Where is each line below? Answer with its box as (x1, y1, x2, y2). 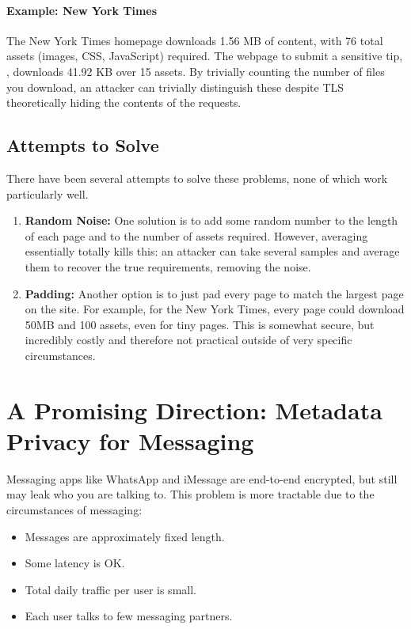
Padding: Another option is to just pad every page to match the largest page (25, 285, 404, 301)
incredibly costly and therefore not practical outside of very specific (25, 332, 352, 348)
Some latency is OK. (25, 555, 125, 571)
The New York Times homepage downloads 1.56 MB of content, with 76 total (6, 32, 383, 48)
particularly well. (6, 185, 89, 202)
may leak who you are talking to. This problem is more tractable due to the (6, 486, 375, 502)
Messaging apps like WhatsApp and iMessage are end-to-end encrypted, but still (6, 470, 398, 487)
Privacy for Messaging (6, 424, 254, 457)
